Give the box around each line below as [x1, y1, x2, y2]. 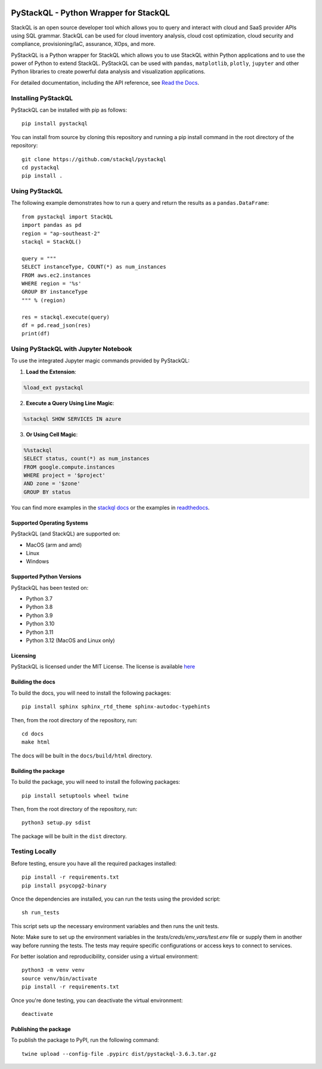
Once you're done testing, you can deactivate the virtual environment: [11, 997, 183, 1004]
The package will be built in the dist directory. [11, 833, 127, 840]
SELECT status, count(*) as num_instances [23, 455, 150, 462]
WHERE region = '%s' [21, 281, 82, 286]
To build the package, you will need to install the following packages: [11, 778, 181, 785]
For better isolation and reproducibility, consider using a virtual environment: [11, 953, 199, 960]
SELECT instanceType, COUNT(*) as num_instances [21, 263, 166, 270]
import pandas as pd [21, 221, 82, 229]
